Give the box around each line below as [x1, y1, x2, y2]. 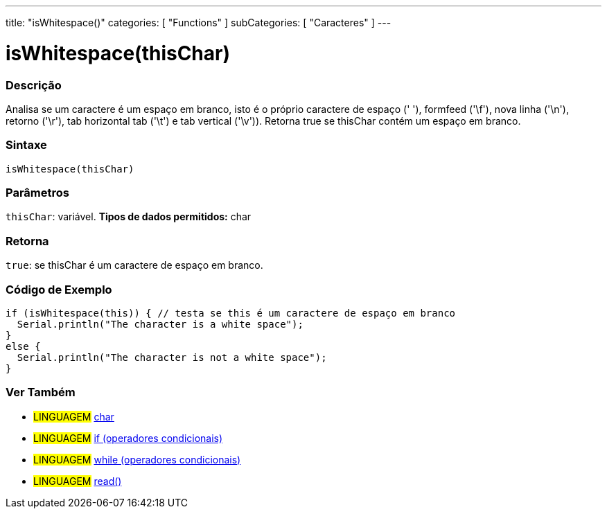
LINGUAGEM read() [33, 475, 122, 487]
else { [6, 340, 41, 352]
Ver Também [6, 385, 76, 400]
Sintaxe [6, 138, 47, 152]
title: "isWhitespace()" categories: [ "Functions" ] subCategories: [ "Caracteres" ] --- [6, 17, 392, 28]
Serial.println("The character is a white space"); [17, 318, 303, 330]
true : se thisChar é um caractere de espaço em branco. [6, 259, 263, 272]
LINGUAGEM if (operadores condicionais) [33, 432, 223, 444]
